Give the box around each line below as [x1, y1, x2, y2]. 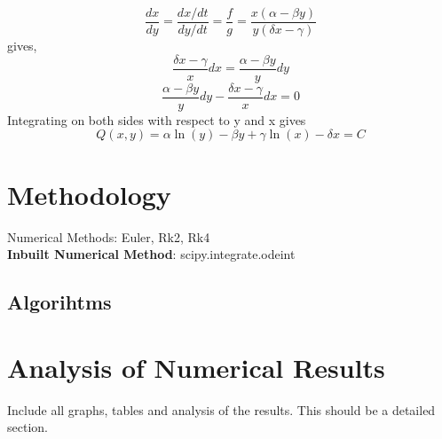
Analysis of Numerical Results [7, 349, 385, 385]
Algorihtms [7, 288, 112, 316]
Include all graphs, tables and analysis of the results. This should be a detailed [7, 400, 436, 419]
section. [7, 418, 48, 436]
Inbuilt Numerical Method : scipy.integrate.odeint [7, 245, 296, 263]
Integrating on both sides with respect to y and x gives [7, 110, 306, 129]
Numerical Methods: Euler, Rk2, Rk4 [7, 227, 210, 246]
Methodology [7, 176, 171, 212]
